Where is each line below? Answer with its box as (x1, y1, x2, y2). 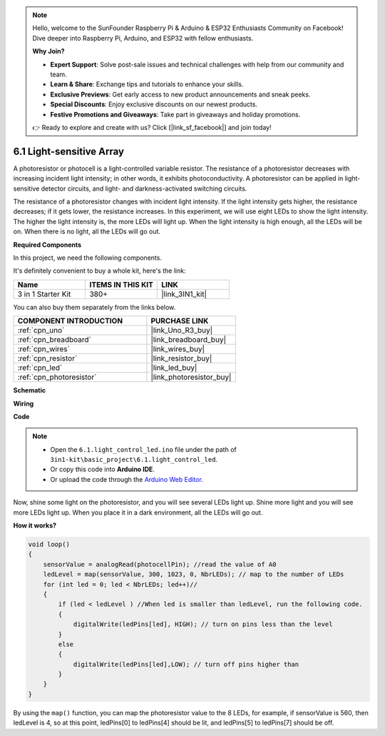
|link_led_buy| (150, 363, 197, 373)
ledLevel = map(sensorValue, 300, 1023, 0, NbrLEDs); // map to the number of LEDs (43, 570, 344, 578)
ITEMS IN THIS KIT (89, 279, 153, 289)
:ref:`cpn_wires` (17, 344, 71, 354)
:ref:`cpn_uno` (17, 326, 65, 336)
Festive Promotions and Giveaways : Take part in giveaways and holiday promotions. (50, 110, 301, 119)
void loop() (28, 540, 71, 548)
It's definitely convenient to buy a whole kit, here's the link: (13, 266, 186, 275)
